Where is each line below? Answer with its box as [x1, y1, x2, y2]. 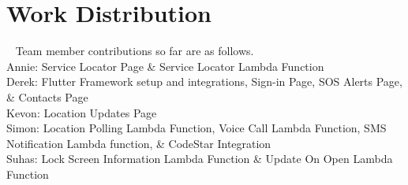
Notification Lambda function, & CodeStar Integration [6, 135, 271, 151]
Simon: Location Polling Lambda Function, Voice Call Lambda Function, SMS [6, 120, 387, 136]
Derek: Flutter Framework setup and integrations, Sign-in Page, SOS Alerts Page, [6, 73, 402, 90]
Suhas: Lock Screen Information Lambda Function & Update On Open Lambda [6, 150, 393, 167]
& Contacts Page [6, 88, 88, 105]
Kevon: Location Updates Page [6, 104, 157, 120]
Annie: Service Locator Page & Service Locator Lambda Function [6, 57, 324, 74]
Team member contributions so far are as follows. [15, 43, 254, 59]
